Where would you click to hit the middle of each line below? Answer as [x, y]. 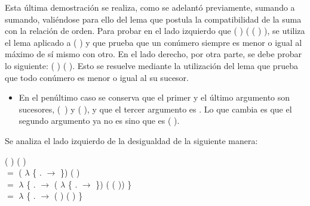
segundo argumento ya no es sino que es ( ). [99, 121]
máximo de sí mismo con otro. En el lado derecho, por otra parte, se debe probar [153, 54]
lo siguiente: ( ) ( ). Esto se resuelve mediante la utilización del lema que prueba [151, 65]
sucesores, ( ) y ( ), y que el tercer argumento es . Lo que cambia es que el [155, 109]
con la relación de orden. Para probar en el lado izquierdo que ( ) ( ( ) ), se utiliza [155, 31]
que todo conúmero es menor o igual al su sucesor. [97, 77]
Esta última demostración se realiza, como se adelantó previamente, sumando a [150, 7]
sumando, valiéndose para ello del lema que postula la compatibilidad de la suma [153, 19]
